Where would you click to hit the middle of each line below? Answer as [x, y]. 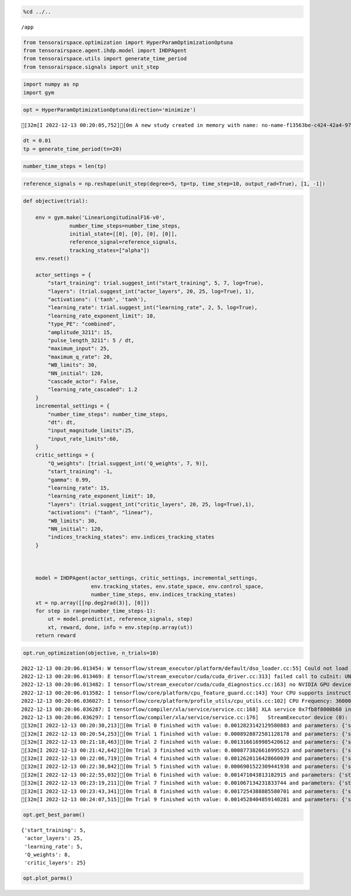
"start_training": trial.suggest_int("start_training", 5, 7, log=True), [156, 283]
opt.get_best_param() [54, 815]
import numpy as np [51, 84]
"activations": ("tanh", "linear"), [100, 513]
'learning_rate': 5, [54, 847]
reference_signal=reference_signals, [123, 242]
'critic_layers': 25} [55, 863]
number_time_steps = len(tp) [65, 166]
